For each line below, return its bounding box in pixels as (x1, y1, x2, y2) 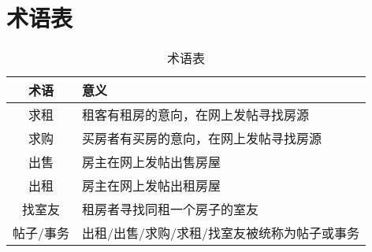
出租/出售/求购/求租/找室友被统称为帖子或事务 (82, 224, 360, 243)
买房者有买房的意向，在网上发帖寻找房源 (82, 129, 322, 148)
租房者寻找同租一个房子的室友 (82, 200, 259, 219)
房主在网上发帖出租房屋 (82, 176, 221, 195)
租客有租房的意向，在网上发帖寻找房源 (82, 106, 310, 124)
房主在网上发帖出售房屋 (82, 153, 221, 172)
